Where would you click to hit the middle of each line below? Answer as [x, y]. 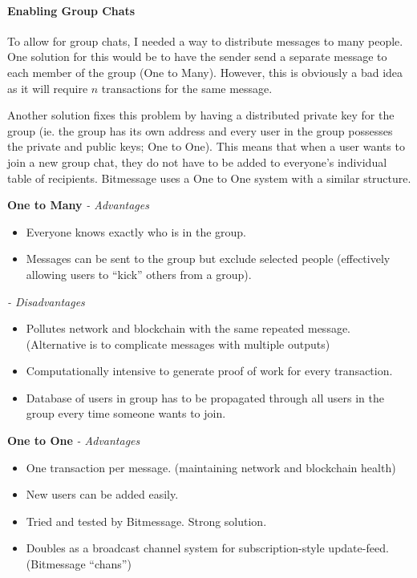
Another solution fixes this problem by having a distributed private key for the [201, 115]
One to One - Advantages [74, 441]
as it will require [48, 88]
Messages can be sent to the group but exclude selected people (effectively [208, 259]
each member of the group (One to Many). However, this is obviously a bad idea [205, 72]
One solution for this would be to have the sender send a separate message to [197, 57]
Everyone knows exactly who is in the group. [136, 231]
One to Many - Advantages [78, 205]
